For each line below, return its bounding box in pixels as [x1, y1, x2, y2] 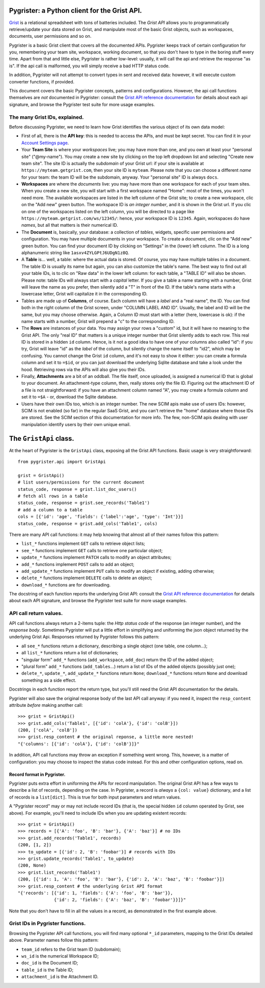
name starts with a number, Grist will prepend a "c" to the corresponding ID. [21, 318, 175, 324]
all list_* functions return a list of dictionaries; [21, 650, 119, 656]
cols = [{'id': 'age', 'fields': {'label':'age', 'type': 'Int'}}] [18, 514, 184, 520]
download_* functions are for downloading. [21, 582, 111, 587]
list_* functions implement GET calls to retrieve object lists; [21, 540, 145, 547]
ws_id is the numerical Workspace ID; [21, 953, 99, 959]
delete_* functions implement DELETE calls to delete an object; [21, 575, 152, 581]
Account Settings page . [21, 140, 69, 146]
